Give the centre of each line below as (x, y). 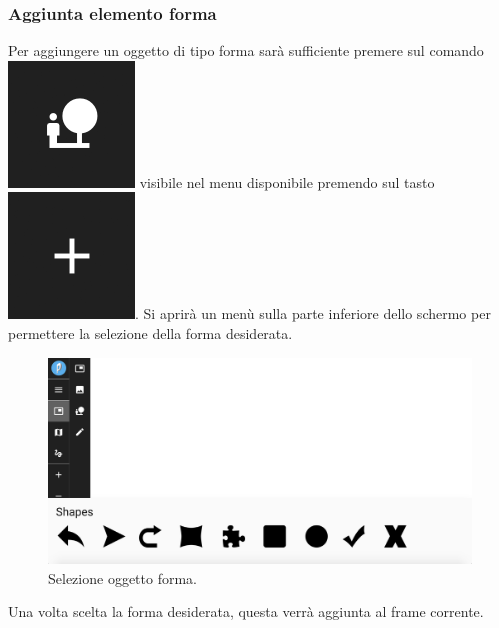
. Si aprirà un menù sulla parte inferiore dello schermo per (313, 313)
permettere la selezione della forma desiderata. (150, 333)
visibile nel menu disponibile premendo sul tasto (287, 181)
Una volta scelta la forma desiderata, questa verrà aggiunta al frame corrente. (246, 611)
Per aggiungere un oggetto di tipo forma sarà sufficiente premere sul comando (246, 50)
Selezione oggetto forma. (122, 577)
